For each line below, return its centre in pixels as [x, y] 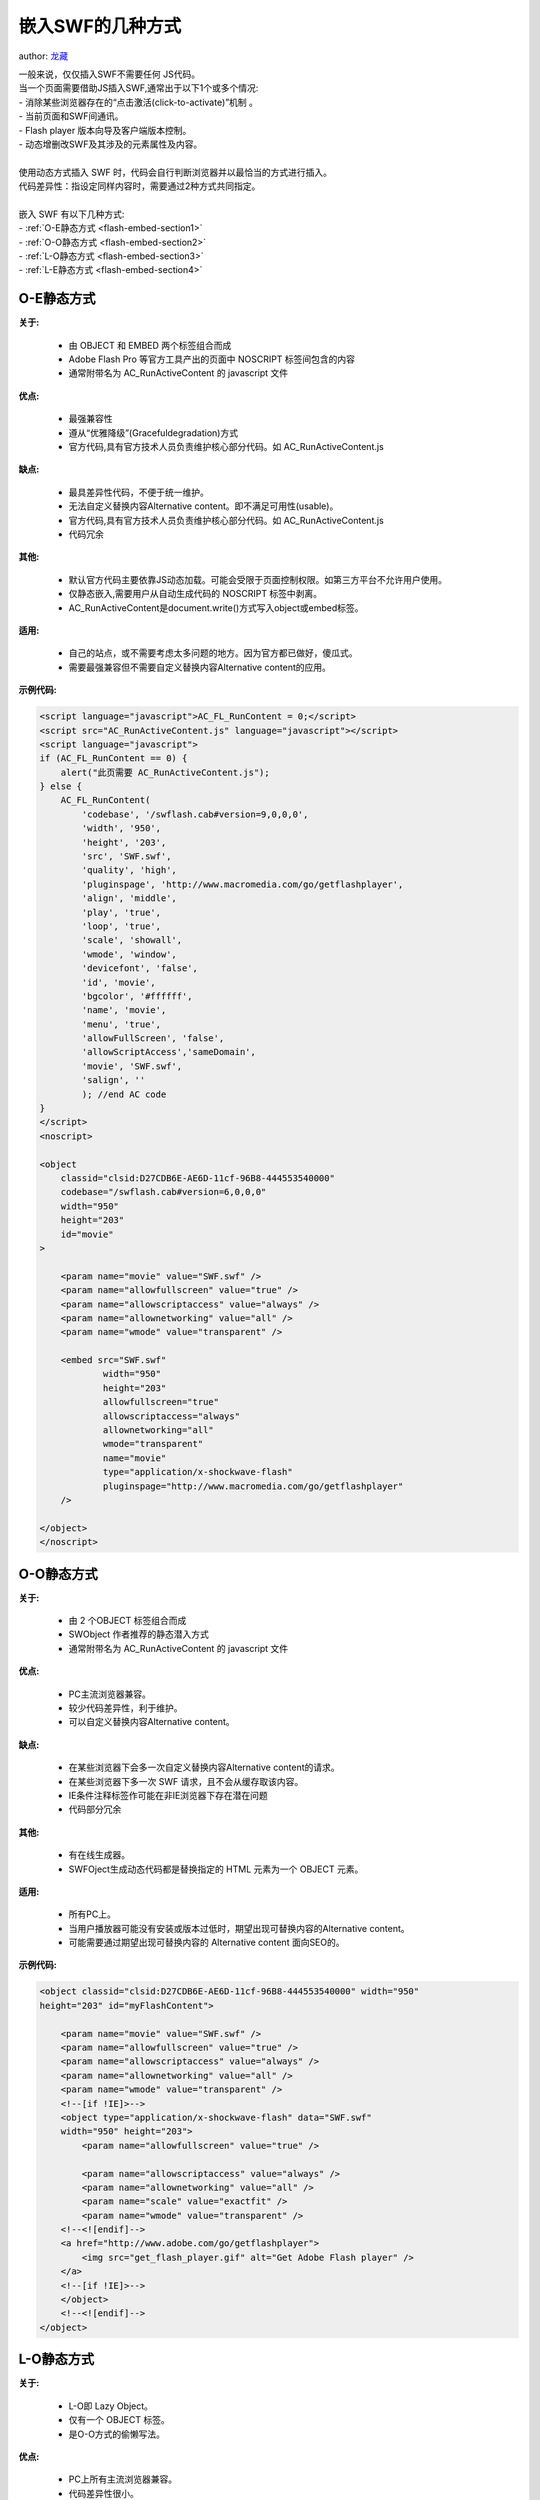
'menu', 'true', [121, 1024]
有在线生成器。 [99, 1855]
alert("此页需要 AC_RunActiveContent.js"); [165, 772]
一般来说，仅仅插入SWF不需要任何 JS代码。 [109, 74]
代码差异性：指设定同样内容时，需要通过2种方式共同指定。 [139, 186]
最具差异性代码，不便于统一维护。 [138, 492]
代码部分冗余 [95, 1809]
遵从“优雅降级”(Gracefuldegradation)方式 [153, 432]
